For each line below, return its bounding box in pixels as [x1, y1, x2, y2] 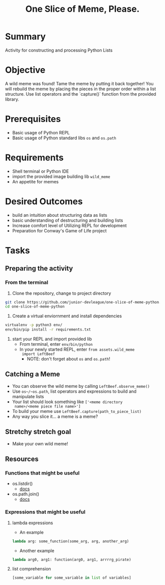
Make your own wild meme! [12, 440, 68, 447]
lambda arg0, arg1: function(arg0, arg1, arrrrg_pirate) [12, 557, 132, 562]
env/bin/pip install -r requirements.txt [5, 327, 91, 332]
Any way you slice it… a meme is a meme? [12, 413, 98, 419]
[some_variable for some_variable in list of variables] [12, 575, 132, 581]
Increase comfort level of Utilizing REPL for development [12, 222, 127, 229]
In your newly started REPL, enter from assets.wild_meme [19, 347, 135, 353]
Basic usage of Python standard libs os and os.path [12, 135, 116, 141]
